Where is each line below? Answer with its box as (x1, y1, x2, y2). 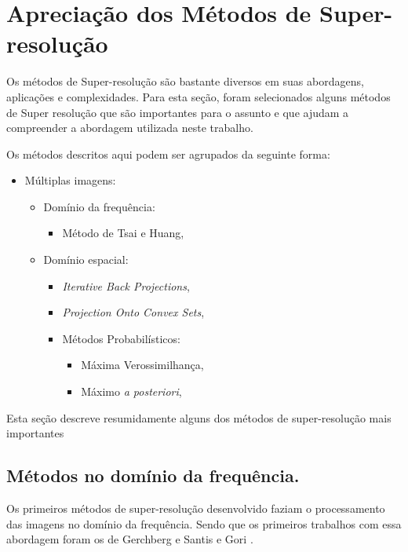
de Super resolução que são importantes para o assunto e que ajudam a (6, 104, 349, 120)
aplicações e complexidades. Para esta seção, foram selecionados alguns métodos (6, 88, 391, 104)
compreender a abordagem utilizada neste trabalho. (6, 119, 253, 136)
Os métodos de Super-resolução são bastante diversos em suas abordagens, (6, 73, 364, 90)
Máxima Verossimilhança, (81, 356, 204, 373)
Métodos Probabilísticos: (62, 330, 180, 346)
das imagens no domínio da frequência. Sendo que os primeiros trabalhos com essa (6, 515, 402, 532)
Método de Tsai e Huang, (62, 225, 184, 241)
